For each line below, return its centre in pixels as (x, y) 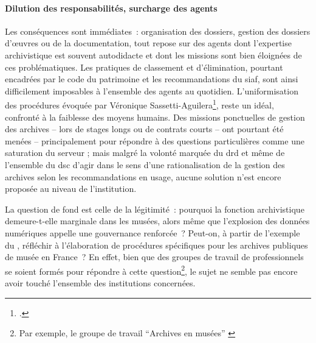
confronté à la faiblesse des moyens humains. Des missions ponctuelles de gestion (155, 117)
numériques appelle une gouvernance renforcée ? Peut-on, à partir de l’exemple (153, 232)
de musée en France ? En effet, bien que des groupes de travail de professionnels (154, 257)
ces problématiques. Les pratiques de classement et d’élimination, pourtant (144, 67)
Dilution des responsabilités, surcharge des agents (111, 8)
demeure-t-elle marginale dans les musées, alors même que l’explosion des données (157, 221)
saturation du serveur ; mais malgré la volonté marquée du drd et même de (145, 153)
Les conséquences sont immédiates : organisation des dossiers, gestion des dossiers (158, 31)
